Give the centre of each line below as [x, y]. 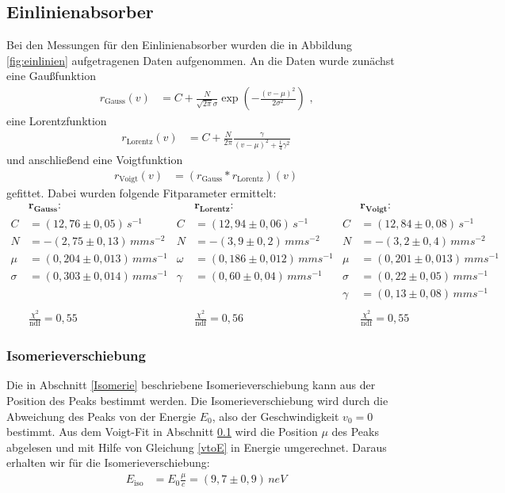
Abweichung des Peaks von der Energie [101, 416]
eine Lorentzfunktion [57, 121]
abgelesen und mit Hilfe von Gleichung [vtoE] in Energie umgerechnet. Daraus [197, 447]
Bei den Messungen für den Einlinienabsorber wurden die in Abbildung [180, 45]
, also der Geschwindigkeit [275, 416]
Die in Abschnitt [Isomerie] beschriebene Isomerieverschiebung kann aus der [191, 385]
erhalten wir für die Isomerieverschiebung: [108, 462]
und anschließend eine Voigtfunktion [95, 160]
